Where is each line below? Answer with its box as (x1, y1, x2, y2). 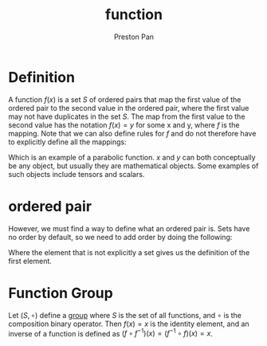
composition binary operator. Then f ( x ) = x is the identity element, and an (8, 319, 249, 328)
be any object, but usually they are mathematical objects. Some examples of (8, 161, 259, 171)
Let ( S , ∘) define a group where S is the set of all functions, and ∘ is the (8, 310, 241, 320)
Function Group (8, 284, 113, 302)
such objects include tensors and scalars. (8, 169, 145, 179)
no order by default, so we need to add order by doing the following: (8, 232, 233, 242)
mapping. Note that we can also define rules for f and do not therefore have (8, 128, 257, 138)
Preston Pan (114, 32, 154, 41)
